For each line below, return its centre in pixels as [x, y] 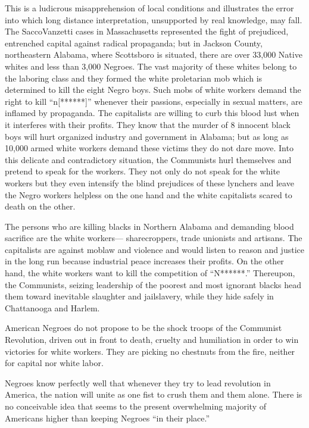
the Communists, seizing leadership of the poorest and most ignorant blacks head [153, 284]
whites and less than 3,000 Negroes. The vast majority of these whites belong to [151, 66]
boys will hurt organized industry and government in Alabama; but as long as [147, 136]
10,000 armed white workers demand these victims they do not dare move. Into [149, 148]
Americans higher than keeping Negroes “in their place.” [107, 418]
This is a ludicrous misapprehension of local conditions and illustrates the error [149, 8]
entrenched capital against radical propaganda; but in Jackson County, [134, 43]
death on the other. [40, 206]
